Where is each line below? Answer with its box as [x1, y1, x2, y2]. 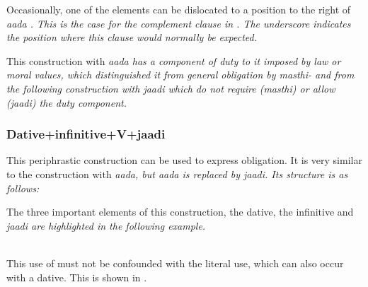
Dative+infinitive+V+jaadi [6, 125, 166, 143]
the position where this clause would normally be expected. [6, 30, 257, 45]
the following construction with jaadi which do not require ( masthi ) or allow [6, 81, 335, 95]
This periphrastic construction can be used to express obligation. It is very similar [6, 153, 362, 168]
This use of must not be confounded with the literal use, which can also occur [6, 255, 344, 270]
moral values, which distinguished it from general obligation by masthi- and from [6, 67, 355, 82]
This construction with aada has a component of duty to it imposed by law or [6, 53, 341, 68]
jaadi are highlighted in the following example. [6, 218, 206, 233]
